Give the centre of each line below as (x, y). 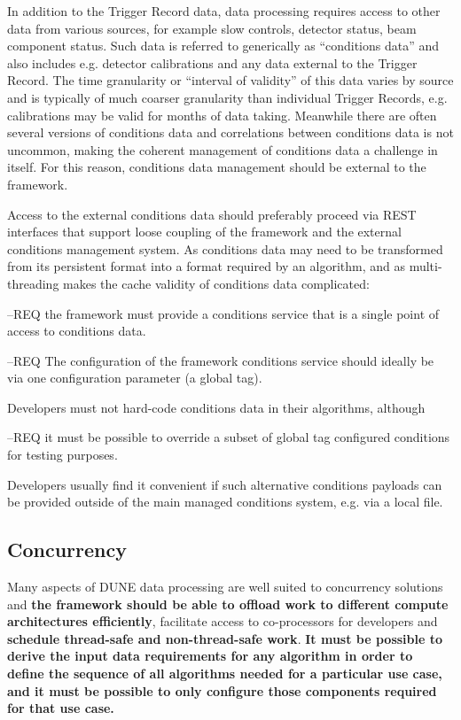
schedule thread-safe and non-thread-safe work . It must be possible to (225, 638)
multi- (426, 266)
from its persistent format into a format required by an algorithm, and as (206, 266)
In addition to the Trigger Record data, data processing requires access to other (224, 11)
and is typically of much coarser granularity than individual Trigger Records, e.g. (227, 97)
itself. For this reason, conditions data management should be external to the (217, 167)
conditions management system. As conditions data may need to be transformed (225, 248)
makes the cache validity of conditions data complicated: (216, 283)
